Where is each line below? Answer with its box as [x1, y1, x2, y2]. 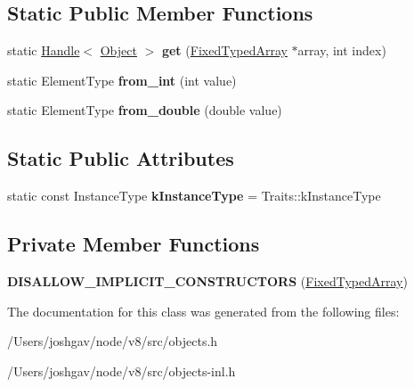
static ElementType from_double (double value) [7, 101, 282, 119]
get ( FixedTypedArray [161, 41, 288, 60]
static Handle [7, 41, 80, 60]
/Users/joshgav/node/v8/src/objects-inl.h [7, 361, 236, 380]
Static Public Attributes [7, 144, 234, 172]
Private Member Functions [7, 230, 260, 258]
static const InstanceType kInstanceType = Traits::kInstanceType [7, 186, 381, 205]
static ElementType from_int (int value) [7, 70, 237, 89]
